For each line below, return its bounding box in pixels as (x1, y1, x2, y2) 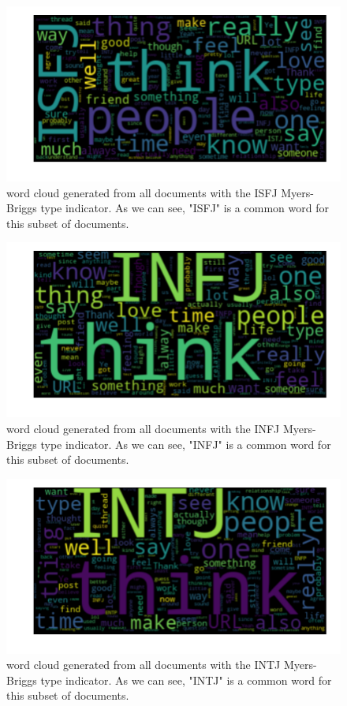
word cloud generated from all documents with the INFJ (6, 420, 280, 436)
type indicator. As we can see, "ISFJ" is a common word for (40, 200, 329, 216)
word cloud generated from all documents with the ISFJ (6, 184, 278, 200)
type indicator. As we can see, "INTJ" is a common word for (40, 671, 332, 688)
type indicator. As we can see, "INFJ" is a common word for (40, 435, 331, 452)
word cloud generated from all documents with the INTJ (6, 656, 281, 673)
